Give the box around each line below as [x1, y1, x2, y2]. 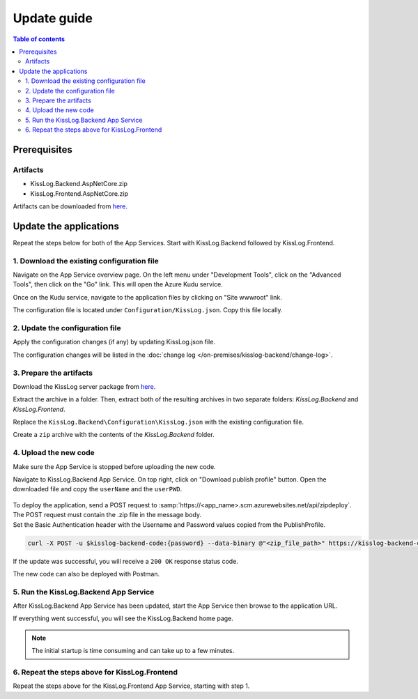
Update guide [13, 10, 93, 26]
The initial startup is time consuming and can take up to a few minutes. [31, 647, 235, 655]
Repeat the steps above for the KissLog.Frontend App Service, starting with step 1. [13, 682, 250, 690]
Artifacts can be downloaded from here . [13, 202, 128, 210]
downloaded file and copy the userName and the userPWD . [13, 485, 183, 493]
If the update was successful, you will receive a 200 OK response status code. [13, 557, 238, 565]
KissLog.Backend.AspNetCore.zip [30, 180, 128, 188]
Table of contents [13, 35, 65, 43]
